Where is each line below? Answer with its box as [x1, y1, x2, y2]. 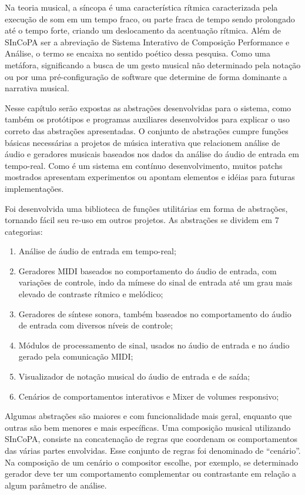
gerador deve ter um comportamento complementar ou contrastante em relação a [5, 467, 297, 480]
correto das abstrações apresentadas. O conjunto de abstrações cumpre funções [5, 124, 289, 137]
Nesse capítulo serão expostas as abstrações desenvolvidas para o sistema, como [5, 101, 291, 114]
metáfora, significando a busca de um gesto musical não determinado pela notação [5, 58, 301, 71]
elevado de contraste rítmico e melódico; [18, 288, 163, 300]
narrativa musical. [5, 82, 69, 94]
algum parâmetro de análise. [5, 479, 107, 491]
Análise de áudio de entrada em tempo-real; [18, 245, 176, 257]
